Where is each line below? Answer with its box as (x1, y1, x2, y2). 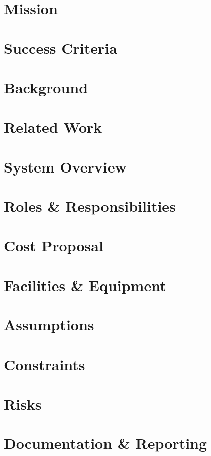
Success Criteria (4, 37, 117, 58)
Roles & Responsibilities (4, 196, 176, 216)
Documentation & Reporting (4, 433, 207, 453)
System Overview (4, 156, 127, 177)
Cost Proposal (4, 235, 103, 256)
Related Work (4, 117, 102, 137)
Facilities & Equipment (4, 274, 166, 295)
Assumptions (4, 314, 94, 335)
